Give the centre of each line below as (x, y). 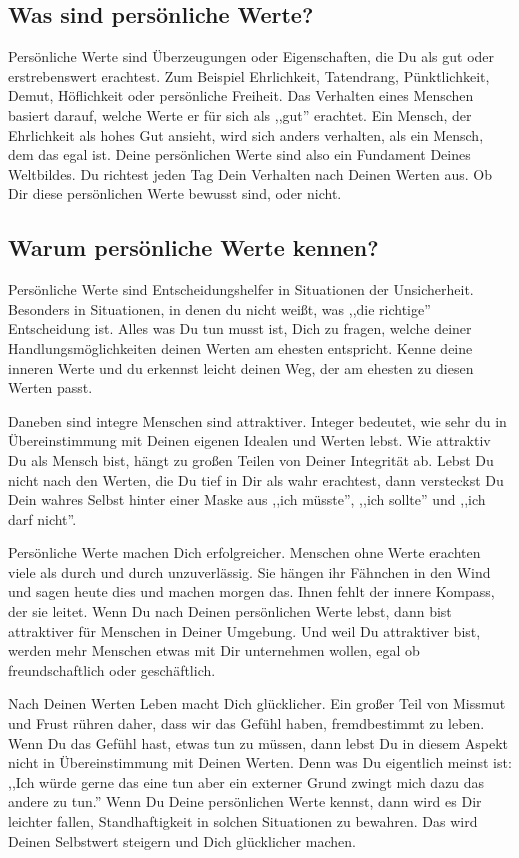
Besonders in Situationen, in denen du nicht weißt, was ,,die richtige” (219, 308)
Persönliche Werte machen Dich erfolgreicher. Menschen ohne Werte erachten (244, 552)
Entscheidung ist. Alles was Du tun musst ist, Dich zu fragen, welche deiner (240, 328)
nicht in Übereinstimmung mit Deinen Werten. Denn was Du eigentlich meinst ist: (260, 762)
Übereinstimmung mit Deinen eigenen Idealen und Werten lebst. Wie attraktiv (249, 440)
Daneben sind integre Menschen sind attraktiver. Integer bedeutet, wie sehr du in (257, 420)
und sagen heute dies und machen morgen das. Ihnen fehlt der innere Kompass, (251, 591)
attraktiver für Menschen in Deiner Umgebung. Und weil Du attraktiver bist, (244, 630)
